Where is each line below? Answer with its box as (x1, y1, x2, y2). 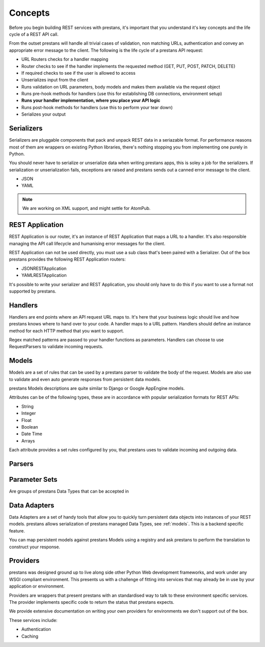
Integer (21, 411, 36, 416)
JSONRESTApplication (21, 265, 67, 271)
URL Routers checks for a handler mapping (21, 57, 108, 62)
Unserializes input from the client (21, 77, 88, 83)
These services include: (9, 617, 57, 623)
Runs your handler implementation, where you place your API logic (21, 97, 160, 103)
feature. (9, 528, 26, 533)
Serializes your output (21, 111, 66, 118)
